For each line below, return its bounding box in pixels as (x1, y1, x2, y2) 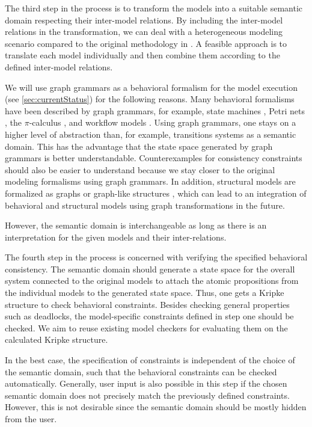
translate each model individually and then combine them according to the (5, 49, 280, 61)
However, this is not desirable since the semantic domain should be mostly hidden (5, 401, 307, 413)
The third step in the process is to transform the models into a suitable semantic (5, 2, 303, 14)
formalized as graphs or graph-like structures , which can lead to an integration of (5, 186, 307, 199)
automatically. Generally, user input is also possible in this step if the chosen (5, 377, 287, 390)
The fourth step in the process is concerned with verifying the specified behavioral (5, 251, 308, 263)
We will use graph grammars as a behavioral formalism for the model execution (5, 81, 298, 93)
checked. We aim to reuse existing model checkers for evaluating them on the (5, 321, 288, 334)
